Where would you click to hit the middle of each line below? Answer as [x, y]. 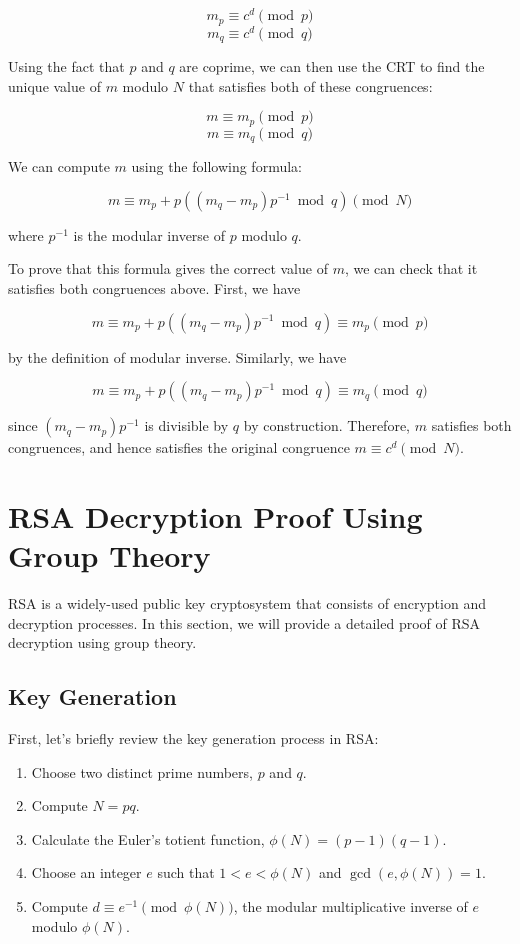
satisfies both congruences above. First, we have [154, 287]
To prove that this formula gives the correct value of [168, 268]
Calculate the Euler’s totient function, [148, 838]
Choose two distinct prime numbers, [142, 771]
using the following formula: [216, 166]
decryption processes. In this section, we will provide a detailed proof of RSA [244, 622]
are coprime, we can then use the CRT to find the [332, 66]
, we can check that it [411, 268]
